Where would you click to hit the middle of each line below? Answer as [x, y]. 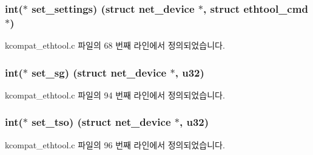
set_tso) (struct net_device [101, 122]
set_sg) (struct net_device [99, 72]
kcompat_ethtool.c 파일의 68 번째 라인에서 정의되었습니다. [115, 45]
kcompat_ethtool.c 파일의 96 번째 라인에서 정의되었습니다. [115, 144]
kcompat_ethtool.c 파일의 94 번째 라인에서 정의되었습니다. [115, 95]
